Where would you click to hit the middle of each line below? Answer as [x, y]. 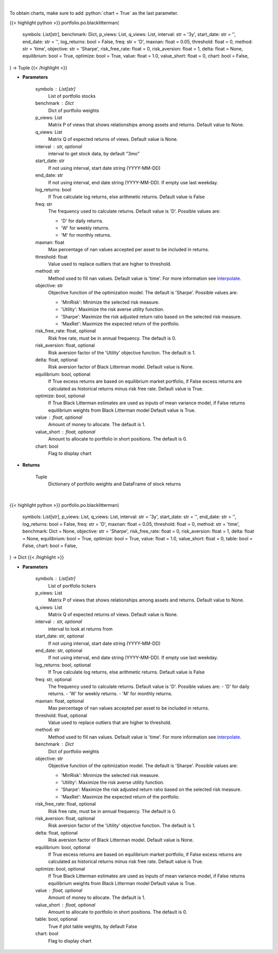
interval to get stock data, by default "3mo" [94, 154]
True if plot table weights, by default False [93, 926]
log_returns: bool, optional [63, 665]
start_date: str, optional [60, 636]
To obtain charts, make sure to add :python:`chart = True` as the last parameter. [94, 13]
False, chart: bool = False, [50, 545]
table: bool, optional [56, 919]
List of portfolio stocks [72, 96]
